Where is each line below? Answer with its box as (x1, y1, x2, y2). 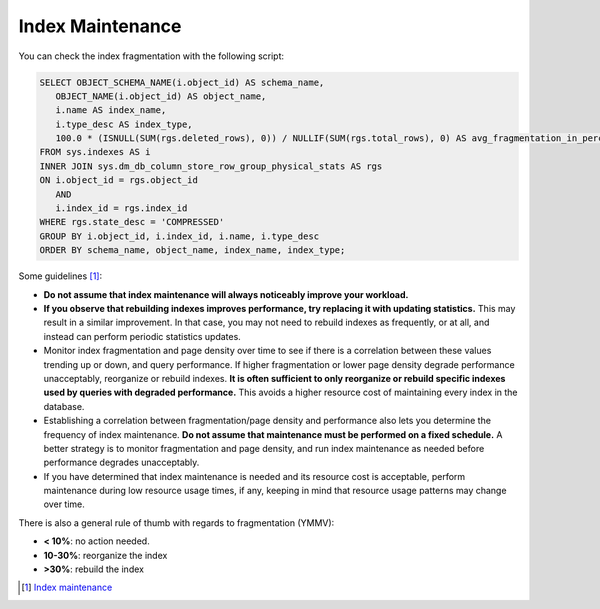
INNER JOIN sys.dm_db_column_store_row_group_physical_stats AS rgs (39, 160, 383, 172)
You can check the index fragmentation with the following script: (18, 50, 285, 62)
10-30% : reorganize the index (43, 549, 168, 561)
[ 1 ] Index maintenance (21, 581, 113, 594)
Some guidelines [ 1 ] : (18, 270, 103, 282)
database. (43, 400, 85, 412)
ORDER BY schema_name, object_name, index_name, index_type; (39, 245, 346, 256)
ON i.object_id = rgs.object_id (39, 175, 199, 186)
